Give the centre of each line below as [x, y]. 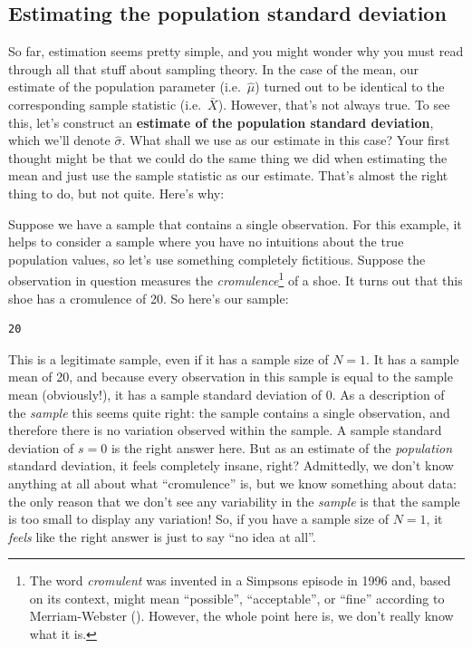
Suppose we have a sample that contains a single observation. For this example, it [235, 223]
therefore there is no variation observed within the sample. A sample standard [225, 430]
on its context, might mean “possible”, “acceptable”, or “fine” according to [237, 598]
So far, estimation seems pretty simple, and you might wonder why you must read [236, 51]
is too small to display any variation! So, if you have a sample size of [199, 519]
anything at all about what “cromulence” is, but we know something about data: [232, 483]
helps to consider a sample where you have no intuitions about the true [206, 242]
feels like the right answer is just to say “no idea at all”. [162, 536]
